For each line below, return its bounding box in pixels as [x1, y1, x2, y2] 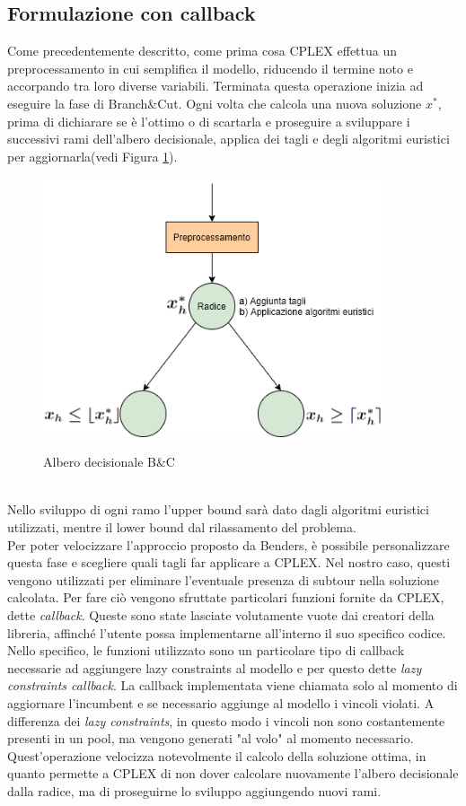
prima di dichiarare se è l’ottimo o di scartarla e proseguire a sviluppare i [7, 111, 410, 130]
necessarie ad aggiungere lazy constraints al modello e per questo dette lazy [7, 658, 422, 677]
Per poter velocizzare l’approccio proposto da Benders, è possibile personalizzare [7, 535, 450, 554]
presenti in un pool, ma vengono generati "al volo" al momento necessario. [7, 729, 414, 748]
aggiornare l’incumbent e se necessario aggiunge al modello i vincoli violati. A [7, 694, 435, 713]
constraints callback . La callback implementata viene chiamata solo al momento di [7, 676, 458, 695]
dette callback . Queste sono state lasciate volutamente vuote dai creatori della [7, 606, 435, 625]
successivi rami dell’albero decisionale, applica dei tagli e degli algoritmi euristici [7, 129, 450, 148]
